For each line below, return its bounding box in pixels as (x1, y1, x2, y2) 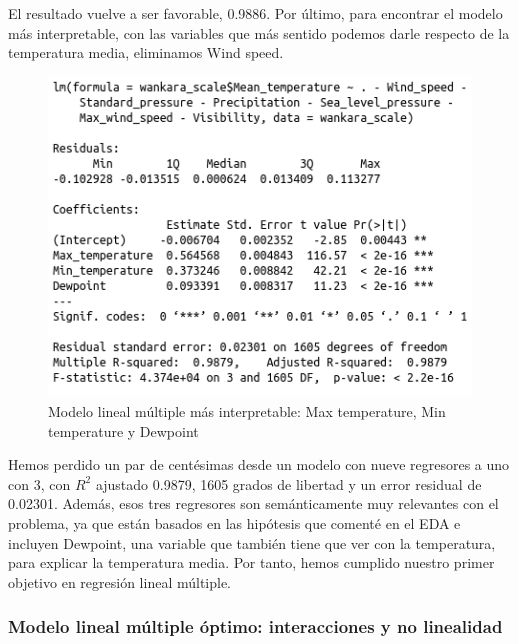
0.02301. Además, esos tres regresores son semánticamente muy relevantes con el (8, 493, 499, 514)
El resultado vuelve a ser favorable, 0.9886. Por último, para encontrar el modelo (8, 3, 503, 23)
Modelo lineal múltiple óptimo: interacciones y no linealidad (8, 614, 503, 639)
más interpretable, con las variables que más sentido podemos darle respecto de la (8, 22, 510, 43)
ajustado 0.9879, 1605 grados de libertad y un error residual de (95, 473, 482, 494)
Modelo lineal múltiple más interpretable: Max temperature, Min (48, 401, 446, 421)
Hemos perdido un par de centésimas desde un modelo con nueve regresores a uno (8, 454, 510, 475)
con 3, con (8, 473, 71, 494)
